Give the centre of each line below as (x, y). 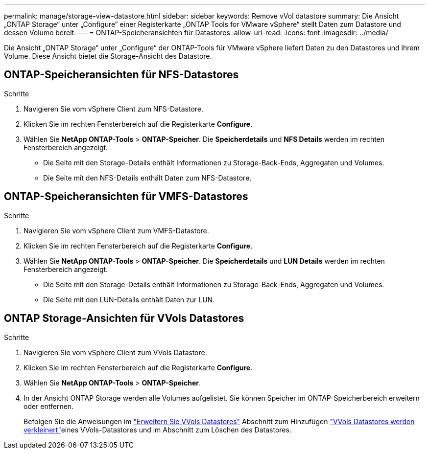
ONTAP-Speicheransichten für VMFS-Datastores (126, 197)
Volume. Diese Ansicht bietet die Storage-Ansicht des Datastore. (108, 56)
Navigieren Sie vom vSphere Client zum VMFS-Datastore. (116, 230)
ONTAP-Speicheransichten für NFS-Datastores (121, 75)
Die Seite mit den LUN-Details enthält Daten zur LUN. (129, 299)
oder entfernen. (49, 406)
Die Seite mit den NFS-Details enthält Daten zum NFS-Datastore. (147, 178)
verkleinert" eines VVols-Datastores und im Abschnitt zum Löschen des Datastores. (157, 430)
